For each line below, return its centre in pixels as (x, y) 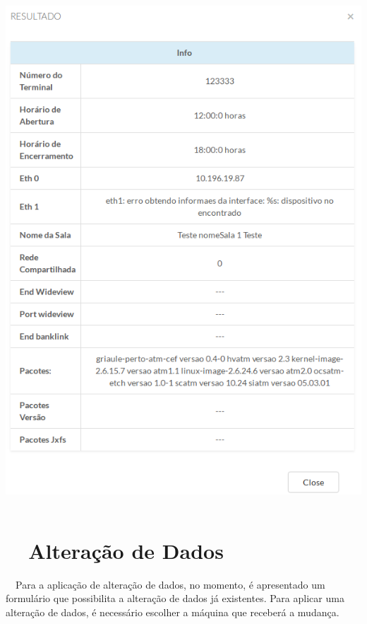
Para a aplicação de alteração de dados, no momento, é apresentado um (170, 584)
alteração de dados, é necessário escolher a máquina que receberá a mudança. (173, 612)
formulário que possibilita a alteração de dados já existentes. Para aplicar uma (175, 598)
